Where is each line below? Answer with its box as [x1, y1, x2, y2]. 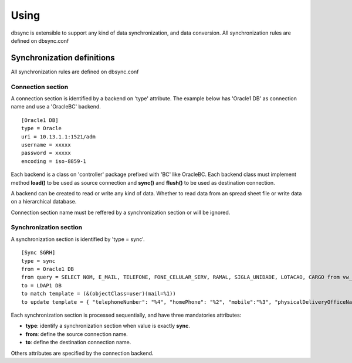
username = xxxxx [21, 141, 71, 148]
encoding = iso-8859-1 [21, 158, 87, 164]
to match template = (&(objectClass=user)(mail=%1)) [21, 290, 176, 297]
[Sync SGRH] [21, 249, 56, 256]
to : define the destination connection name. [25, 339, 131, 346]
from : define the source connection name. [25, 330, 128, 337]
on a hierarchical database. [11, 198, 77, 205]
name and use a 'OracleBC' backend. [11, 103, 101, 110]
